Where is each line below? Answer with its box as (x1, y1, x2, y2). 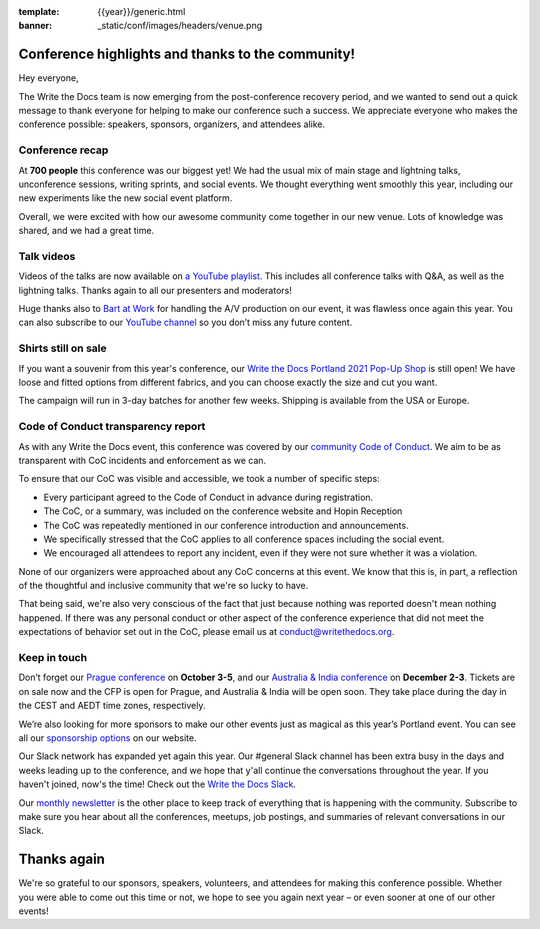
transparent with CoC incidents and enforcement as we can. (18, 454, 267, 466)
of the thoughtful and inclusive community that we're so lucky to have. (18, 580, 309, 592)
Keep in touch (18, 651, 88, 664)
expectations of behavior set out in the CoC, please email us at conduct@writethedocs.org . (18, 626, 395, 638)
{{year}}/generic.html (97, 6, 186, 17)
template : (18, 6, 60, 17)
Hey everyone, (18, 72, 79, 84)
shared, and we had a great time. (18, 225, 155, 237)
